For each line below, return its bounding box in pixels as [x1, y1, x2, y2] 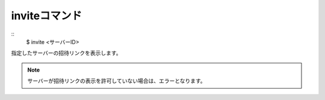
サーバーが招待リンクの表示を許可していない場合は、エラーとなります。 [27, 77, 206, 84]
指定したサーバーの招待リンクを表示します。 [11, 49, 122, 57]
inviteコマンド [11, 9, 82, 22]
